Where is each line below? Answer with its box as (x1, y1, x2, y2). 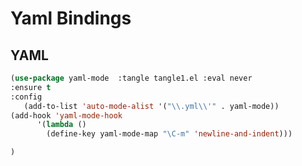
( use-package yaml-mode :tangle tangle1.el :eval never (10, 73, 253, 83)
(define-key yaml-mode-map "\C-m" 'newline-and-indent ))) (46, 129, 293, 139)
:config (10, 92, 43, 102)
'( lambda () (36, 120, 87, 130)
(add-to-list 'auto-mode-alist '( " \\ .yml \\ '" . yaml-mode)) (23, 101, 280, 111)
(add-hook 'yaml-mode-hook (10, 110, 123, 121)
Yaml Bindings (10, 7, 132, 30)
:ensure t (10, 82, 52, 92)
